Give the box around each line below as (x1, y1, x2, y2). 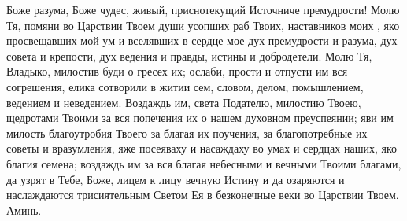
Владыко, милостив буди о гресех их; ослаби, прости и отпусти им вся (6, 63, 348, 79)
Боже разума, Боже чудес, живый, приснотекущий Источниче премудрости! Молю (6, 2, 400, 17)
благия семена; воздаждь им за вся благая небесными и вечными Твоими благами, (6, 155, 401, 171)
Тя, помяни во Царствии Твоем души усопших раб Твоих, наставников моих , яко (6, 17, 400, 33)
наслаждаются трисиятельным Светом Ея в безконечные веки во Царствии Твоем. (6, 186, 399, 203)
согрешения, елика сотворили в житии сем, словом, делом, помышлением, (6, 78, 364, 94)
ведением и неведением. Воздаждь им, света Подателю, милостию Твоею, (6, 94, 361, 110)
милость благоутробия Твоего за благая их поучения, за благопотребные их (6, 124, 368, 141)
